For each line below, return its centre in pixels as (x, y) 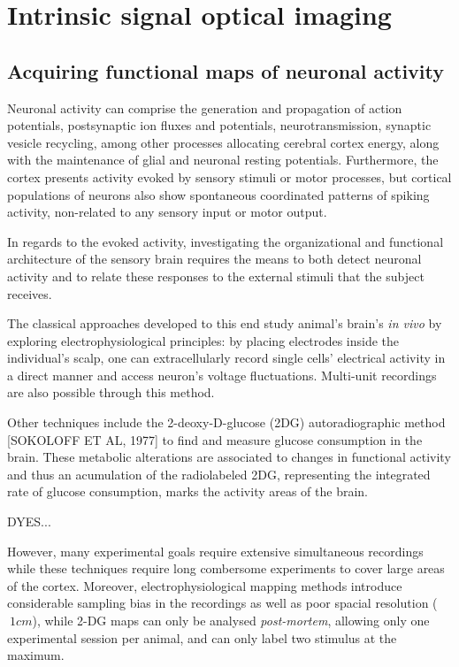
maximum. (36, 655)
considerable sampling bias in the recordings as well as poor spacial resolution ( (222, 603)
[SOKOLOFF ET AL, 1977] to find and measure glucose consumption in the (215, 439)
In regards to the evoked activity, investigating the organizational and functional (226, 241)
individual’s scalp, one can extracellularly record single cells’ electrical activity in (226, 358)
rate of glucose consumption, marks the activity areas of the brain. (188, 491)
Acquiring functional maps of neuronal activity (226, 70)
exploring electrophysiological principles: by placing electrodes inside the (203, 340)
